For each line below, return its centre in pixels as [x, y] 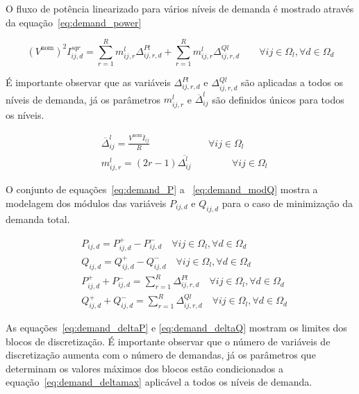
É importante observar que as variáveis [88, 82]
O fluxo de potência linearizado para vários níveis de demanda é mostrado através [180, 8]
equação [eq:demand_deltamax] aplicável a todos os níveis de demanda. [159, 382]
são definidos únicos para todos [278, 99]
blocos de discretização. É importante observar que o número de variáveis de [168, 341]
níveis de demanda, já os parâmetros [83, 99]
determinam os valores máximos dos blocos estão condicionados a [144, 368]
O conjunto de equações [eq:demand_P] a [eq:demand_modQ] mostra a [162, 189]
